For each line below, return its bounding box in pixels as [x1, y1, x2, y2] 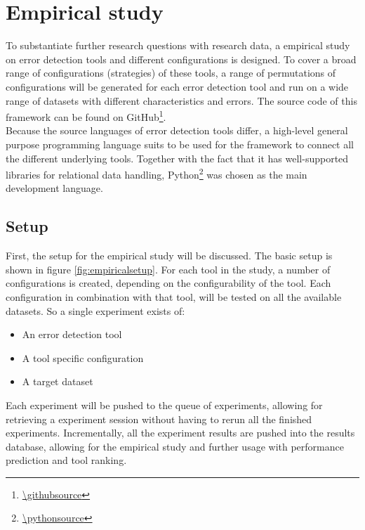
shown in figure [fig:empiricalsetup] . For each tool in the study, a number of [6, 261, 331, 276]
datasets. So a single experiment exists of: [6, 303, 185, 318]
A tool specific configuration [22, 350, 144, 365]
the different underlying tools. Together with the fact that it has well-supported [6, 150, 349, 165]
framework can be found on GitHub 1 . [6, 108, 166, 124]
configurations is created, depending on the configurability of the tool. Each [6, 276, 331, 290]
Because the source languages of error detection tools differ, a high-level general [6, 123, 348, 138]
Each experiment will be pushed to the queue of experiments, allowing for [6, 397, 323, 412]
